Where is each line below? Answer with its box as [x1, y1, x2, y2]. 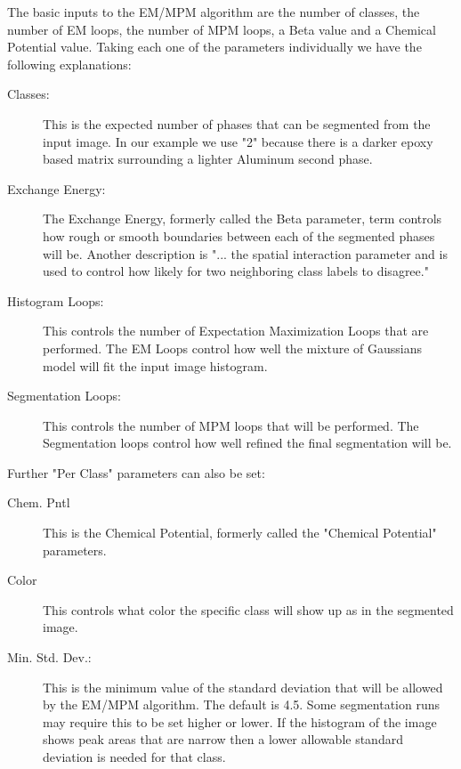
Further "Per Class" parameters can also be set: [7, 463, 265, 482]
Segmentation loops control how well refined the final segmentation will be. [43, 433, 452, 452]
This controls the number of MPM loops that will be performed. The [43, 416, 419, 434]
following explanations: [7, 54, 132, 73]
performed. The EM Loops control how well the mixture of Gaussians [43, 338, 423, 357]
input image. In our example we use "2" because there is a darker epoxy [43, 132, 433, 150]
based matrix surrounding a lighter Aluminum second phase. [43, 150, 373, 168]
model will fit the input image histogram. [43, 356, 268, 375]
